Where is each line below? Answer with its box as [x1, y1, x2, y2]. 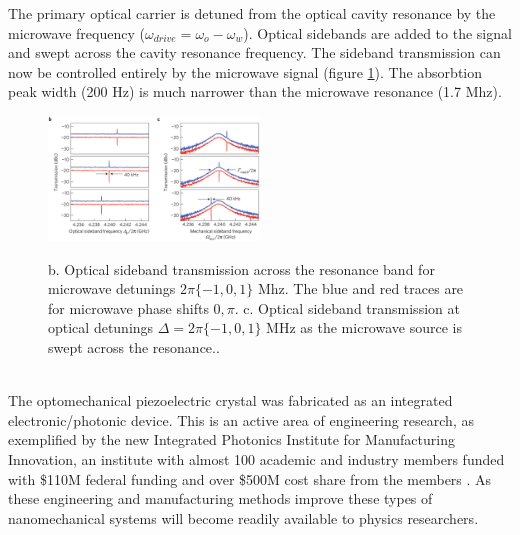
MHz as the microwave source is [266, 317, 462, 338]
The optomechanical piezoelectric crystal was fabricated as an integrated [8, 390, 453, 411]
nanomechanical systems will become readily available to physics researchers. [8, 507, 479, 528]
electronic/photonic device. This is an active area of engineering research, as [8, 409, 474, 430]
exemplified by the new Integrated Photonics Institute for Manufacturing [8, 429, 455, 450]
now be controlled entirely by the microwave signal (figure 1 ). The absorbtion [8, 61, 483, 82]
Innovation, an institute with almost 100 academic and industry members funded [8, 448, 505, 469]
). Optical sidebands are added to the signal [243, 22, 512, 43]
